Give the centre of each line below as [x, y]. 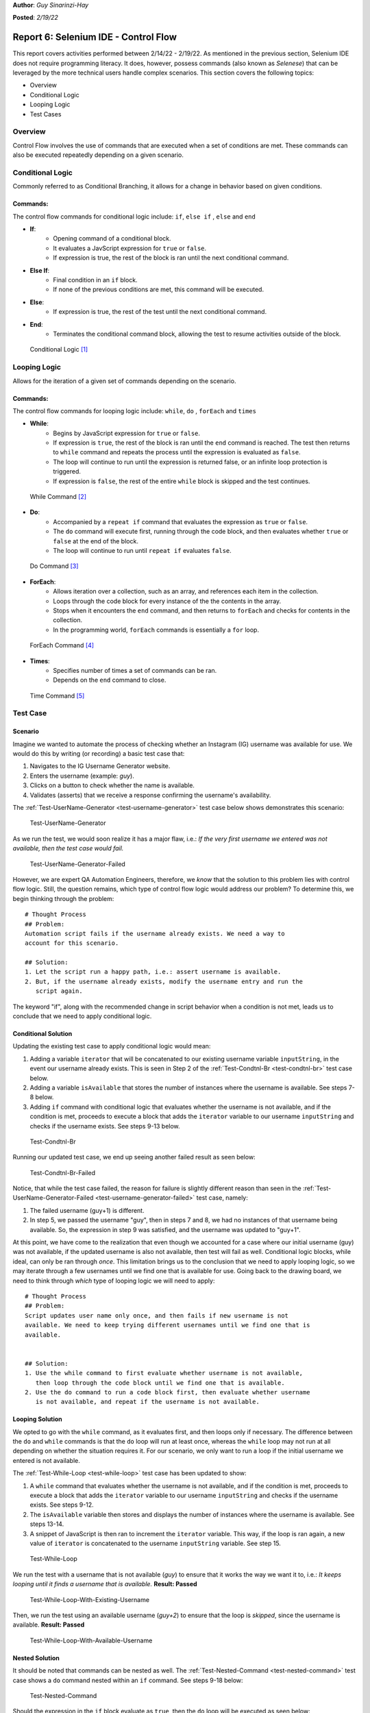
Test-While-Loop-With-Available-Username [91, 1640]
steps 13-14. [47, 1524]
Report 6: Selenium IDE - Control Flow [95, 37]
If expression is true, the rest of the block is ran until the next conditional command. [171, 258]
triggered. [67, 471]
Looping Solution [38, 1419]
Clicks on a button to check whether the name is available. [112, 785]
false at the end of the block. [96, 541]
